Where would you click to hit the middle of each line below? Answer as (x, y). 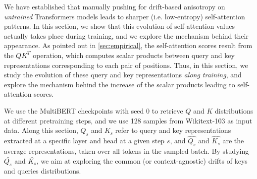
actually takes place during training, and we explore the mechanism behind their (126, 35)
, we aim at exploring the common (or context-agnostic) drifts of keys (142, 160)
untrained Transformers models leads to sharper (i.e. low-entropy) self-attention (125, 16)
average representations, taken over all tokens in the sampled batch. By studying (127, 150)
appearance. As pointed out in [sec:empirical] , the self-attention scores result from (128, 45)
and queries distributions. (43, 171)
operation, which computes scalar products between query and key (134, 55)
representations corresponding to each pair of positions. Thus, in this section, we (126, 65)
